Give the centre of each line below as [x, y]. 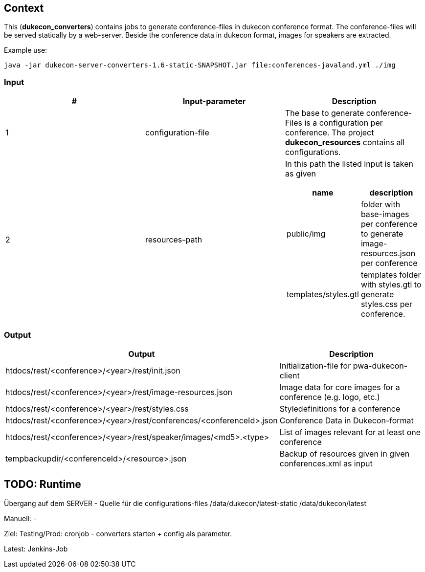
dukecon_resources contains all [345, 143]
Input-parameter [214, 101]
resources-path [174, 240]
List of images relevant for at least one [350, 432]
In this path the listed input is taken [349, 164]
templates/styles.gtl [323, 295]
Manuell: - [20, 518]
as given [301, 174]
